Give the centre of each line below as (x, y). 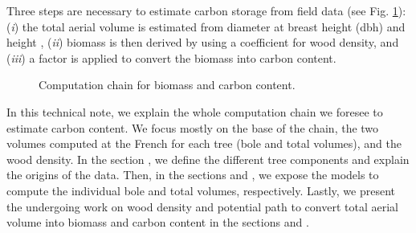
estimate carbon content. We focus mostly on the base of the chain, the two (193, 127)
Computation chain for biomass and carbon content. (167, 85)
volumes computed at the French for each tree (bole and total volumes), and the (204, 143)
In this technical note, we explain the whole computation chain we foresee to (195, 111)
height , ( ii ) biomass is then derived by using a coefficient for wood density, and (203, 42)
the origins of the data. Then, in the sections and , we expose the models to (193, 175)
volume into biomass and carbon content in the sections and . (158, 222)
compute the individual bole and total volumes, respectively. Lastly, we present (201, 190)
